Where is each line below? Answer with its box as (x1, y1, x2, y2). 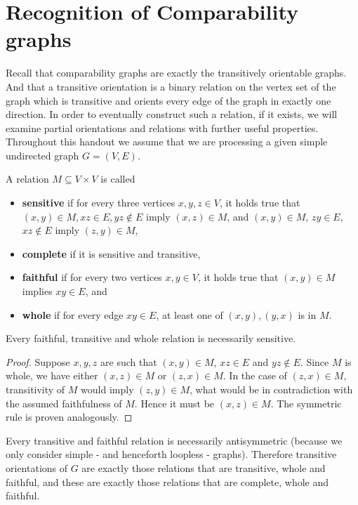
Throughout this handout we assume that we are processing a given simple (6, 134, 328, 149)
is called (100, 171, 135, 186)
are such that (100, 354, 157, 369)
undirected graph (6, 147, 79, 162)
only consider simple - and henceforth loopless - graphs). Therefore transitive (6, 447, 337, 461)
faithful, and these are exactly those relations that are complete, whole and (6, 474, 329, 489)
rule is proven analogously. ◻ (6, 409, 133, 424)
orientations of (6, 460, 68, 475)
